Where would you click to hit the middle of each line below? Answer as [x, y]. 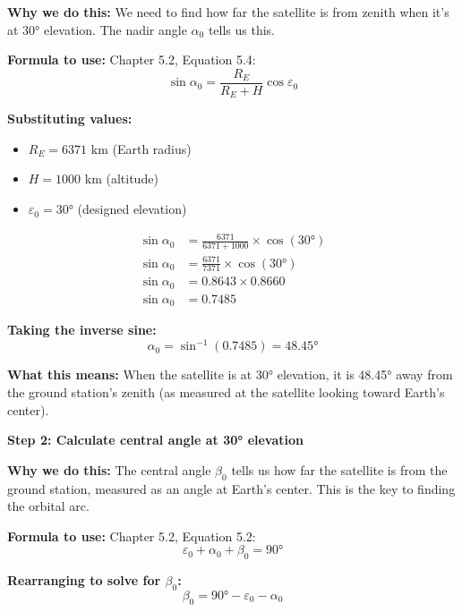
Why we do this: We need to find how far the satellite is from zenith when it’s [228, 12]
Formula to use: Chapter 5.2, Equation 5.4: [132, 59]
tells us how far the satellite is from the [339, 469]
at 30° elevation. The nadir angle [97, 29]
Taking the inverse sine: [82, 330]
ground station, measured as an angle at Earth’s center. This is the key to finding [231, 488]
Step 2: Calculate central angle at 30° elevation [156, 440]
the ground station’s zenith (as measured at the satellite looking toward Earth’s [226, 392]
